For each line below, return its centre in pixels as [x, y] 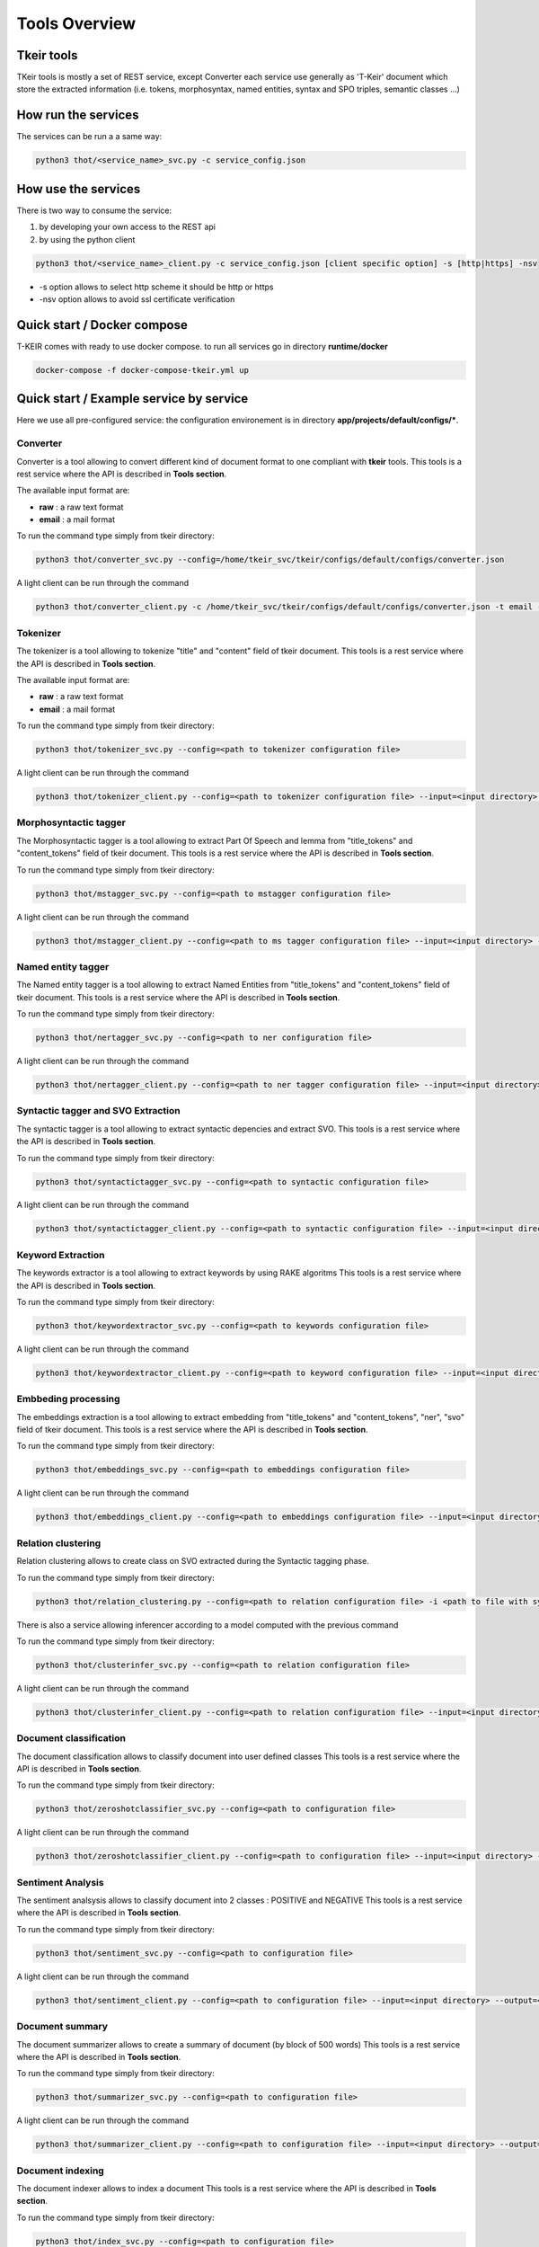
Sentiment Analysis [60, 1882]
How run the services [78, 115]
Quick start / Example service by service [133, 399]
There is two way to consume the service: [94, 210]
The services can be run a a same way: [89, 137]
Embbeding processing [68, 1399]
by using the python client [87, 239]
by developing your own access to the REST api [127, 227]
